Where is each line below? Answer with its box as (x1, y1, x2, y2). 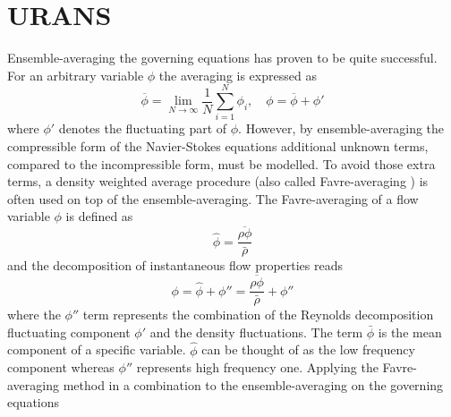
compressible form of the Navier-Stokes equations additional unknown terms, (7, 137, 429, 156)
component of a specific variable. (7, 340, 186, 359)
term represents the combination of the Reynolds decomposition (82, 305, 434, 324)
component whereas (7, 358, 115, 377)
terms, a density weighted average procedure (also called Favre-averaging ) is (7, 172, 429, 191)
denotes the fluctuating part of (58, 119, 227, 138)
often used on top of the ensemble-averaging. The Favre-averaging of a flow (7, 189, 419, 208)
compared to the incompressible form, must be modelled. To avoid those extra (7, 154, 436, 173)
